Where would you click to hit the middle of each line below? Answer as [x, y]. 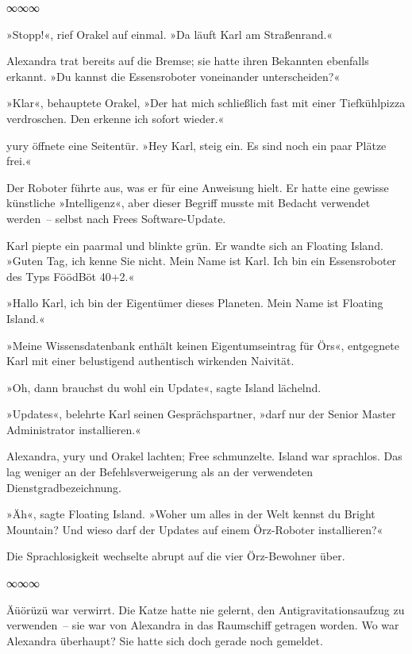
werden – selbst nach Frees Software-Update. [116, 218]
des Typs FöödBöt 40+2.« [71, 276]
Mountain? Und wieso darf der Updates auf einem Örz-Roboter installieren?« [195, 529]
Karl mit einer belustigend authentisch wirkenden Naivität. [150, 361]
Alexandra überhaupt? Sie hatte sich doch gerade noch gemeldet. [165, 640]
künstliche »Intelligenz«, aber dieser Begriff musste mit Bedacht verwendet [189, 203]
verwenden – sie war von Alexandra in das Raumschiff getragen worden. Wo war [203, 625]
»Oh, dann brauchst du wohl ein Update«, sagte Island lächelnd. [164, 387]
